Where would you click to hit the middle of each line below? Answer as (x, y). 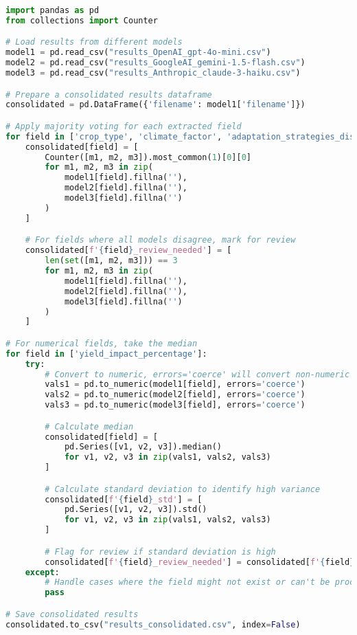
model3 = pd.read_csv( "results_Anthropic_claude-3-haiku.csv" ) (153, 73)
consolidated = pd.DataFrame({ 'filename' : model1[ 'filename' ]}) (156, 105)
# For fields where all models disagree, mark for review (160, 240)
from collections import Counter (82, 20)
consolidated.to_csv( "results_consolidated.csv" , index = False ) (153, 624)
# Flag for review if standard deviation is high (160, 552)
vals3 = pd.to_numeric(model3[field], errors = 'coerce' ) (175, 405)
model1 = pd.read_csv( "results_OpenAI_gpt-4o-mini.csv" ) (138, 53)
